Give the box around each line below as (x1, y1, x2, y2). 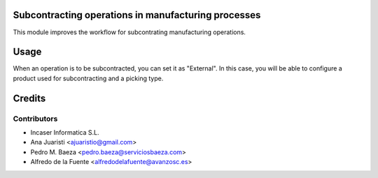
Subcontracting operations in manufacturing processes (13, 9, 261, 21)
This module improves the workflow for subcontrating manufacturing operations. (13, 28, 246, 36)
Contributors (13, 114, 58, 124)
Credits (13, 92, 46, 104)
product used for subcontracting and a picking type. (13, 74, 164, 82)
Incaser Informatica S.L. (30, 128, 99, 136)
